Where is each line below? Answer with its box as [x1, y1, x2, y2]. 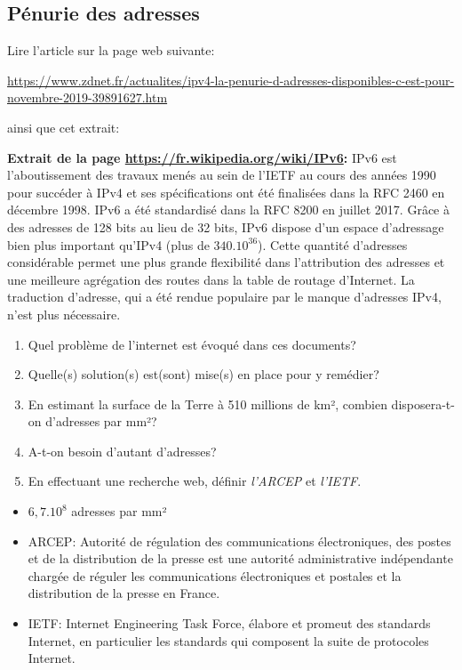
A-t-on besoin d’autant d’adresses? [28, 441, 217, 460]
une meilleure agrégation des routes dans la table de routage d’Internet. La [7, 270, 415, 288]
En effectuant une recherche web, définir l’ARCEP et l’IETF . [28, 472, 362, 490]
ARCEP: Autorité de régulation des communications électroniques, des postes [28, 531, 451, 550]
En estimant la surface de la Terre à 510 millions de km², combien [28, 394, 387, 413]
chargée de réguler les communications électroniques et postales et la [28, 566, 402, 585]
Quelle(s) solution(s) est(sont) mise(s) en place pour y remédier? [28, 365, 379, 383]
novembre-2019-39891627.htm [7, 88, 168, 107]
